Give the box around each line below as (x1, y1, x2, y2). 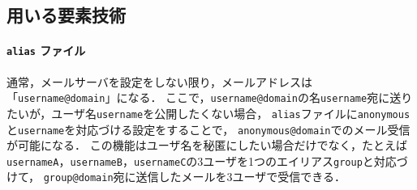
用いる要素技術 (6, 2, 126, 27)
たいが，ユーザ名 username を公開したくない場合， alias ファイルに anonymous (6, 104, 411, 121)
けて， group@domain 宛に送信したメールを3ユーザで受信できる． (6, 168, 346, 185)
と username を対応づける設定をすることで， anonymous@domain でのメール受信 (6, 120, 411, 137)
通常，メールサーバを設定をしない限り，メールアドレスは (6, 73, 312, 90)
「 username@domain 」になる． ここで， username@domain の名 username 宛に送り (6, 89, 413, 106)
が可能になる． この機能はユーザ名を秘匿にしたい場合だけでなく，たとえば (6, 137, 407, 154)
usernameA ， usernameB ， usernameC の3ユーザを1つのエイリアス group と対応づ (6, 152, 408, 169)
